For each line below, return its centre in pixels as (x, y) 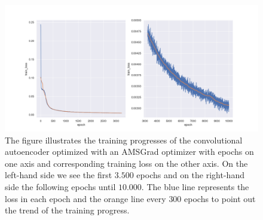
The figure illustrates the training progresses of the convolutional (124, 140)
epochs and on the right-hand (190, 175)
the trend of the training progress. (67, 210)
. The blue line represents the (195, 186)
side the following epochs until (60, 186)
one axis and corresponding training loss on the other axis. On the (126, 163)
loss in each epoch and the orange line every (85, 198)
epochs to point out (220, 198)
